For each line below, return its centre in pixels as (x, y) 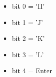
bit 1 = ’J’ (27, 22)
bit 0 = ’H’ (28, 6)
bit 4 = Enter (32, 71)
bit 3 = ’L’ (28, 54)
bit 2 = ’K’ (28, 38)
